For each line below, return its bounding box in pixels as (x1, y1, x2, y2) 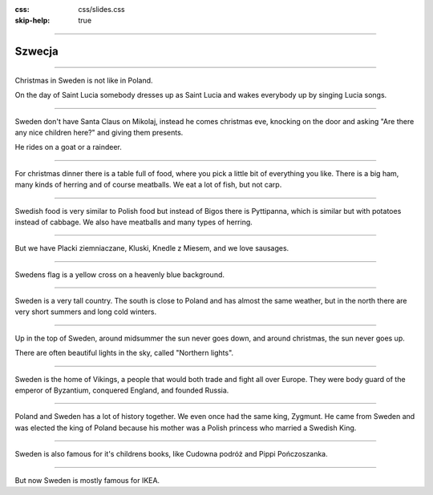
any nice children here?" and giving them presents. (14, 127, 184, 137)
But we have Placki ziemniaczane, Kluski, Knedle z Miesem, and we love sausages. (14, 243, 289, 253)
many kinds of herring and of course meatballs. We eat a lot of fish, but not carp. (14, 180, 282, 190)
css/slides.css (78, 5, 125, 14)
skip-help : (14, 16, 51, 26)
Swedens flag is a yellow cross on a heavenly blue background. (14, 269, 225, 280)
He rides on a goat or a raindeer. (14, 143, 122, 152)
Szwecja (14, 45, 59, 58)
